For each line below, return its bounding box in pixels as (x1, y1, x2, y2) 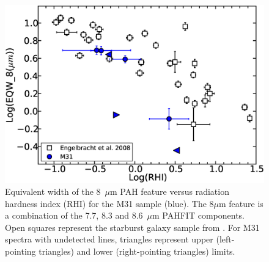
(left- (216, 233, 235, 246)
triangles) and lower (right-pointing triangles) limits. (39, 245, 235, 258)
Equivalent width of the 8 (5, 185, 101, 198)
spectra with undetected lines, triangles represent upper (5, 233, 213, 246)
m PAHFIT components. (152, 209, 245, 222)
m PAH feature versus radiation (110, 185, 229, 198)
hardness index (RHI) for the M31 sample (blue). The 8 (5, 197, 214, 209)
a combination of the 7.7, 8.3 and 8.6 (5, 209, 143, 222)
